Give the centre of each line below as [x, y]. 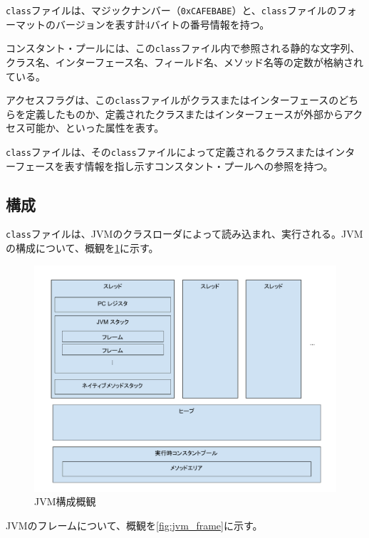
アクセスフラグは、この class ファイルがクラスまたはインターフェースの [172, 100]
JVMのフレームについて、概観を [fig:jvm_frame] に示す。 [134, 525]
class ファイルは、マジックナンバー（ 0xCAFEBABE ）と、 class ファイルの [171, 10]
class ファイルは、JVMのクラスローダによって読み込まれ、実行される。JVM [184, 234]
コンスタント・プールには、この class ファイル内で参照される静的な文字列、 [183, 48]
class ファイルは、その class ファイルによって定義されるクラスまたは [166, 151]
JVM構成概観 [65, 501]
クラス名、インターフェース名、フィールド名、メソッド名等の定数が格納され [184, 62]
